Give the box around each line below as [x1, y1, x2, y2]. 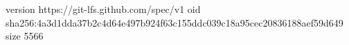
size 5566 [6, 29, 44, 43]
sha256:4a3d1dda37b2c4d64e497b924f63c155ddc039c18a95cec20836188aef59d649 [6, 15, 343, 29]
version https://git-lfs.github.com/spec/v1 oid [6, 2, 201, 16]
